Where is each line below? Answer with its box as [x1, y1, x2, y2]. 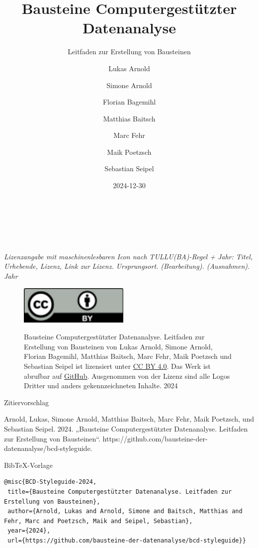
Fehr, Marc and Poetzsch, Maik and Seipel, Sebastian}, [4, 517, 193, 525]
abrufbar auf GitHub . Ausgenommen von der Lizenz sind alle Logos [24, 370, 230, 381]
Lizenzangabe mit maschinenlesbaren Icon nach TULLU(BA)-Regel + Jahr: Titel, [4, 251, 253, 261]
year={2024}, [7, 527, 51, 535]
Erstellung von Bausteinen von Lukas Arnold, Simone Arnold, [24, 341, 213, 351]
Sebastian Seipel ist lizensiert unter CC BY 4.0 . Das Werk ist [24, 361, 211, 371]
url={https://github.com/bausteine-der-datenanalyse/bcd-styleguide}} [7, 537, 246, 544]
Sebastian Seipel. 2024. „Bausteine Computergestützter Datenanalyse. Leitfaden [4, 423, 248, 434]
